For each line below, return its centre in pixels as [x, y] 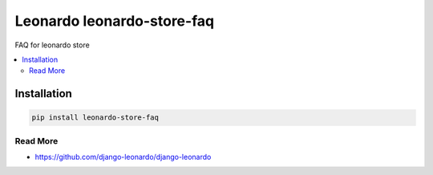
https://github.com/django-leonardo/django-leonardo [123, 157]
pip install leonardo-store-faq [95, 118]
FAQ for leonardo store [52, 45]
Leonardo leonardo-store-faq [115, 21]
